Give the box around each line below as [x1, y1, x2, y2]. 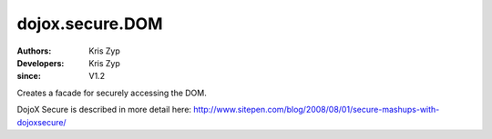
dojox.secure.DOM [16, 14, 163, 34]
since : [16, 71, 41, 82]
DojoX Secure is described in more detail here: [16, 104, 191, 115]
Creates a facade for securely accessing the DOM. [16, 87, 207, 98]
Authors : [16, 45, 52, 56]
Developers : [16, 57, 65, 68]
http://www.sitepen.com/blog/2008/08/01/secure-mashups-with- [192, 104, 440, 115]
